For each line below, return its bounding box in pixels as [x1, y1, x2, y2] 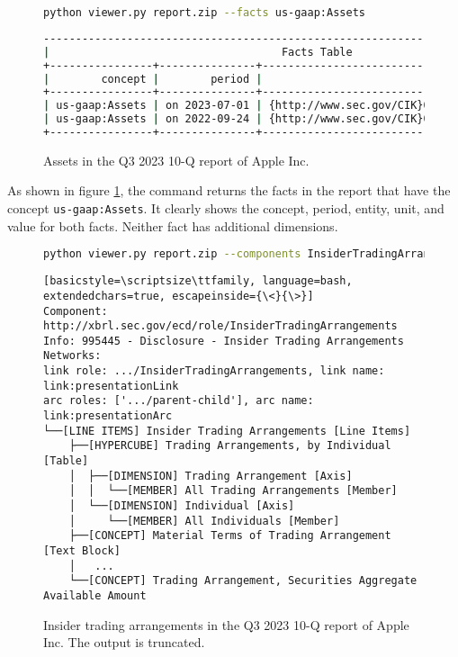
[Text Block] [43, 544, 121, 557]
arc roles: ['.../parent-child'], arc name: [43, 394, 314, 408]
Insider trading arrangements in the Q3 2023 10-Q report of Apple [43, 615, 409, 634]
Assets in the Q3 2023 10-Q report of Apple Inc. [43, 150, 310, 169]
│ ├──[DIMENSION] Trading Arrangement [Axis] [68, 469, 353, 482]
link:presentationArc [43, 409, 173, 423]
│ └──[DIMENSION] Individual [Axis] [68, 499, 295, 513]
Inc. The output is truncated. [43, 633, 205, 652]
